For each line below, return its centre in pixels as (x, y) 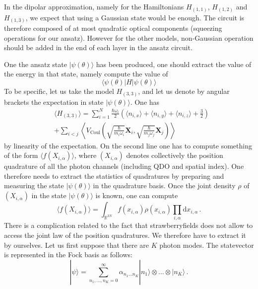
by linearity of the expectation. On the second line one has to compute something (128, 145)
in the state (49, 195)
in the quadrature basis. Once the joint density (164, 185)
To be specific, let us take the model (59, 91)
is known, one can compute (137, 195)
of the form (21, 155)
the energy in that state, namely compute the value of (86, 74)
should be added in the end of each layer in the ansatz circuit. (98, 47)
